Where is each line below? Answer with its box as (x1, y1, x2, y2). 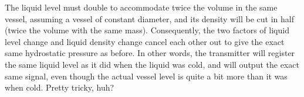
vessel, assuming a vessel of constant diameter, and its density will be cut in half (5, 12, 295, 25)
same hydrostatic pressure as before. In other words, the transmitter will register (5, 47, 295, 59)
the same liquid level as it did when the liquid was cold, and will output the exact (5, 58, 299, 70)
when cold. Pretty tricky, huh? (5, 81, 114, 93)
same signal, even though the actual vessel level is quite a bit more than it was (5, 70, 288, 82)
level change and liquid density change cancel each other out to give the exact (5, 35, 285, 47)
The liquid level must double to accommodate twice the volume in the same (5, 1, 278, 13)
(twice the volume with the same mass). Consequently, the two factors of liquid (5, 24, 289, 36)
